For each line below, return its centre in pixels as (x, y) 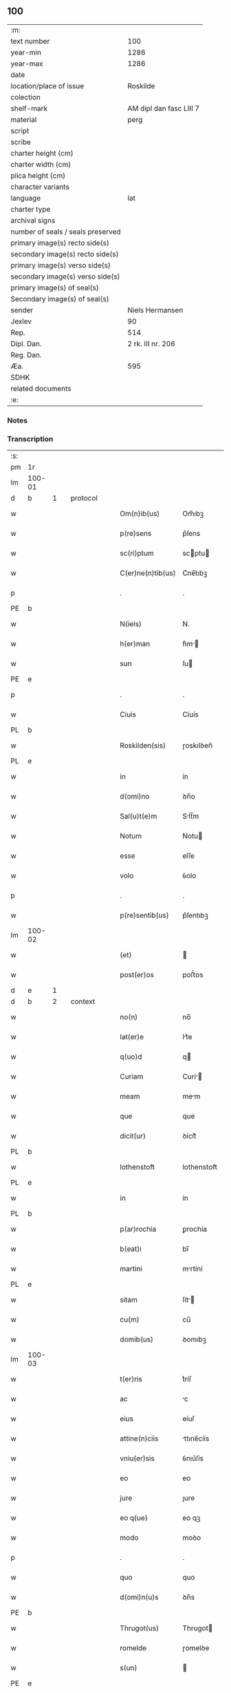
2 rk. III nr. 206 (151, 343)
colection (26, 97)
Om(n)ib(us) (140, 514)
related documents (41, 388)
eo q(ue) (134, 1518)
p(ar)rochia (138, 1229)
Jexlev (21, 321)
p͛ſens (191, 534)
